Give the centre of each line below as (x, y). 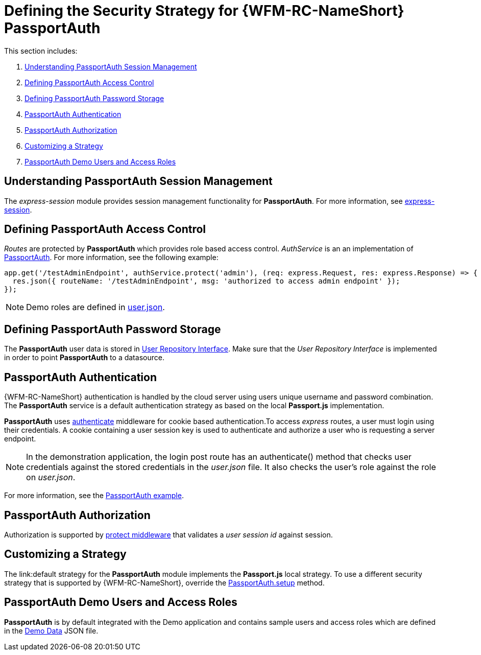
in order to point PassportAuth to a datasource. (84, 358)
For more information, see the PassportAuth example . (94, 496)
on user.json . (51, 477)
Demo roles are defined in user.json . (95, 307)
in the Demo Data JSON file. (51, 630)
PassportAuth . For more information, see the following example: (111, 258)
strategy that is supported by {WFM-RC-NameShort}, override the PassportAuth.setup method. (164, 582)
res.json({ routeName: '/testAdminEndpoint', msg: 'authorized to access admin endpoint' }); (206, 281)
